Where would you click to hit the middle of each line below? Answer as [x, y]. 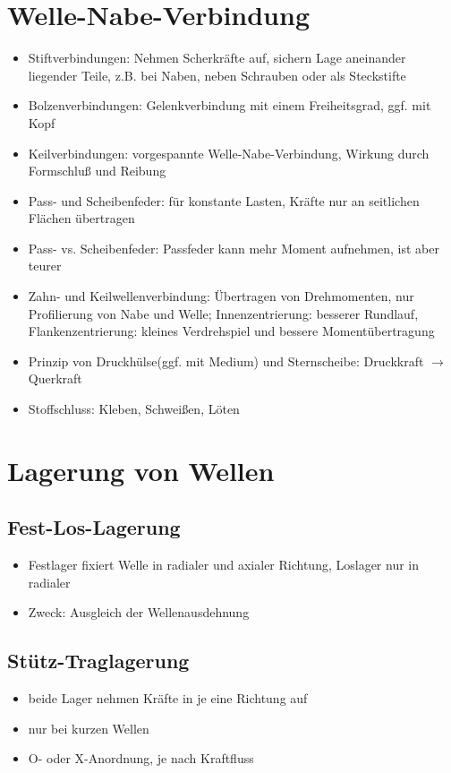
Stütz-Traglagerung [98, 661]
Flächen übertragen [81, 218]
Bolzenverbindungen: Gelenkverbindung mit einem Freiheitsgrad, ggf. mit [230, 105]
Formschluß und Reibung [97, 171]
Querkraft [55, 378]
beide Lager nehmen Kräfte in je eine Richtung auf [168, 698]
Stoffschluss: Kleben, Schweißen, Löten [134, 409]
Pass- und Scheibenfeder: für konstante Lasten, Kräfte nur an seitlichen [224, 200]
